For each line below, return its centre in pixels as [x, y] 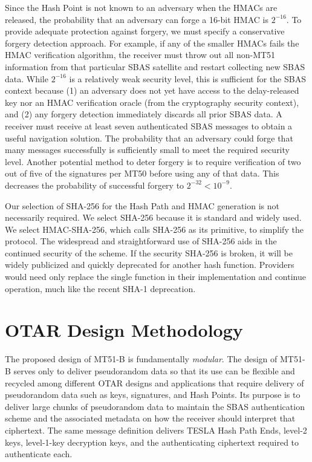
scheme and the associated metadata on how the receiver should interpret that [150, 418]
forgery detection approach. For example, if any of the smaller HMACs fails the [152, 43]
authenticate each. [39, 454]
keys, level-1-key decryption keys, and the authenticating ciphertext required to [152, 442]
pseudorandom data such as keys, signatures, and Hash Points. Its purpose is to [153, 395]
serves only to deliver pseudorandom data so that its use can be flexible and [154, 370]
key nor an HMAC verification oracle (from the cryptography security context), [152, 102]
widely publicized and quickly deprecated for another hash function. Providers [150, 265]
